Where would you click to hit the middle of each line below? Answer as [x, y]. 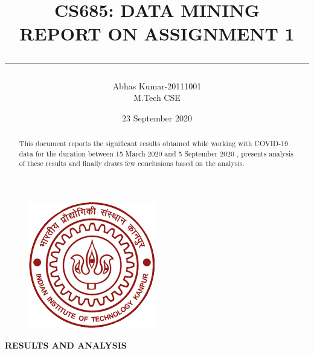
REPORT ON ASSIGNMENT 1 [157, 34]
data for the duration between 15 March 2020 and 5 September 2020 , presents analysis [156, 153]
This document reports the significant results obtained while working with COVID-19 [154, 143]
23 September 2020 [157, 117]
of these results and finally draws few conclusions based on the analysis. [132, 163]
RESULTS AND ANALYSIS [66, 345]
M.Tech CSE [157, 98]
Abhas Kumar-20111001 [157, 85]
